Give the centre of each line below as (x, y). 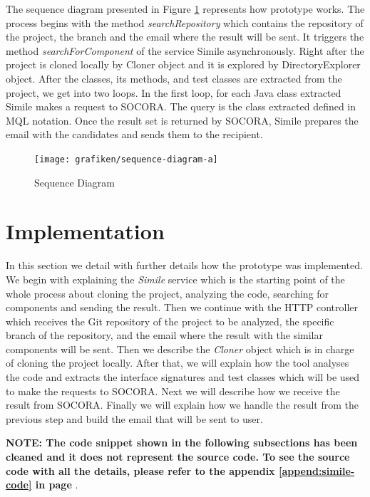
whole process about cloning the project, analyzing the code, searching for (168, 293)
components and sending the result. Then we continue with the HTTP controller (182, 307)
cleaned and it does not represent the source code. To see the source (178, 457)
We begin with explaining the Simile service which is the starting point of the (175, 279)
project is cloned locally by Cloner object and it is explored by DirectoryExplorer (183, 64)
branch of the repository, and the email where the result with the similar (164, 335)
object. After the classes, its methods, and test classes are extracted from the (174, 78)
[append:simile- (317, 470)
